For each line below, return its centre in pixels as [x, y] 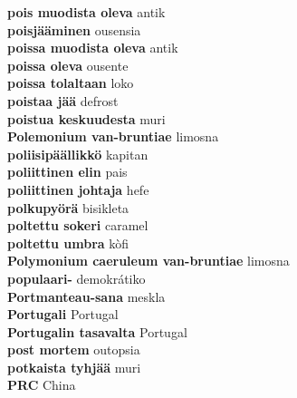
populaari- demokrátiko [77, 278]
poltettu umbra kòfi [68, 243]
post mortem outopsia [74, 349]
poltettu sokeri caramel [78, 225]
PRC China [42, 385]
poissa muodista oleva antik [93, 48]
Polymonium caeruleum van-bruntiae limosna [148, 261]
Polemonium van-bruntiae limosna [113, 136]
